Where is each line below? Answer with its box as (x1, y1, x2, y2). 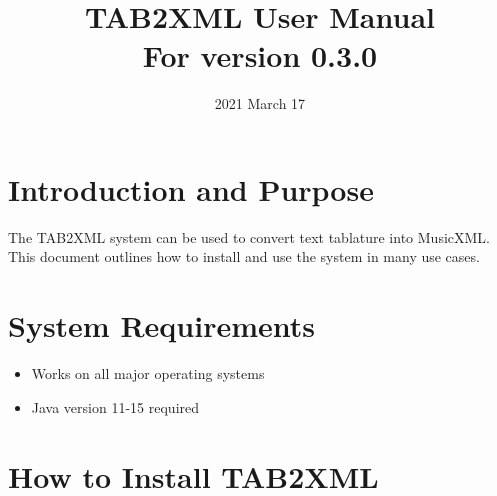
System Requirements (8, 305, 315, 346)
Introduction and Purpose (8, 168, 374, 209)
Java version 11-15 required (31, 396, 200, 417)
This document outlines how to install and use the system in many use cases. (8, 246, 480, 267)
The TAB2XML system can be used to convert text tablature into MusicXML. (8, 226, 490, 247)
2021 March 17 (214, 93, 306, 114)
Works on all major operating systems (31, 363, 265, 384)
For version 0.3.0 (142, 35, 378, 76)
